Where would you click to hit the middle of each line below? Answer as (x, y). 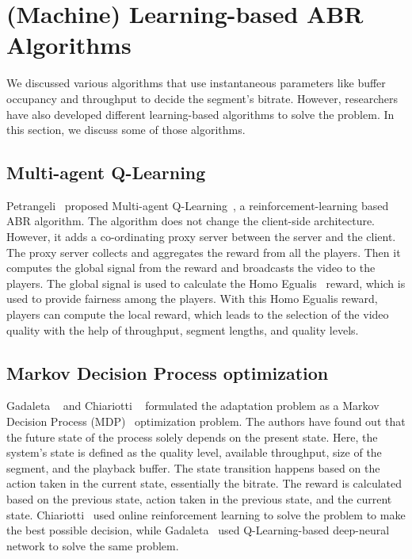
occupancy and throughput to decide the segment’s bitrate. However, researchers (202, 98)
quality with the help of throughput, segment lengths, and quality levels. (183, 329)
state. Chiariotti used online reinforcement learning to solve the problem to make (206, 514)
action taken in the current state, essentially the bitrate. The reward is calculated (204, 483)
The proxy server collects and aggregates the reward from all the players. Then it (204, 252)
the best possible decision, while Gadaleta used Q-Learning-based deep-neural (198, 530)
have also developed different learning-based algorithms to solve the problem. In (200, 114)
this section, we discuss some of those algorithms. (126, 130)
